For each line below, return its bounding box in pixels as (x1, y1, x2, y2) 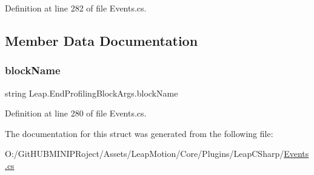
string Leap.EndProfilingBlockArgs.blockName (5, 86, 178, 99)
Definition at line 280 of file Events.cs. (5, 107, 147, 119)
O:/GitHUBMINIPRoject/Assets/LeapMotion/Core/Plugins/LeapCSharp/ (5, 147, 284, 160)
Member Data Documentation (5, 31, 198, 49)
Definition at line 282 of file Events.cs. (5, 2, 147, 14)
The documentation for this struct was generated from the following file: (5, 127, 273, 139)
